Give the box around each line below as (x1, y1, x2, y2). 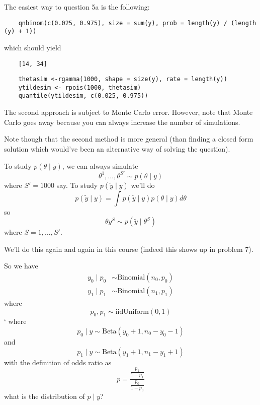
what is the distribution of (4, 391, 85, 401)
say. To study (56, 179, 98, 190)
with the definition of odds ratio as (4, 357, 112, 367)
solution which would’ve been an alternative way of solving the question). (4, 143, 230, 154)
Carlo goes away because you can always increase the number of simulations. (4, 116, 240, 127)
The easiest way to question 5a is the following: (4, 2, 150, 12)
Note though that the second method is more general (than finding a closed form (4, 133, 253, 144)
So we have (4, 260, 38, 271)
